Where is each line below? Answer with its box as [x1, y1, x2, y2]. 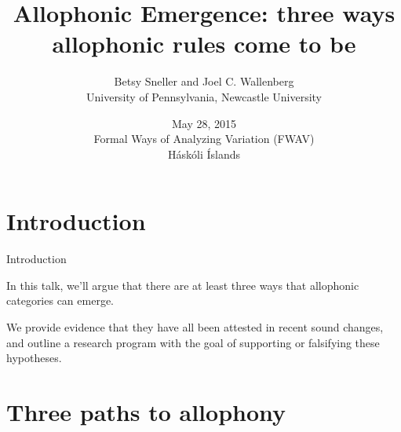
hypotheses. [6, 350, 62, 366]
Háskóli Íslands [167, 145, 240, 162]
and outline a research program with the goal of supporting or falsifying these [6, 334, 380, 350]
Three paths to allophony [6, 395, 286, 427]
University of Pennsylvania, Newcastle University [86, 88, 323, 104]
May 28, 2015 [171, 115, 237, 131]
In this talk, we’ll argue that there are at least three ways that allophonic [6, 276, 359, 293]
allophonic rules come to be [52, 27, 356, 60]
